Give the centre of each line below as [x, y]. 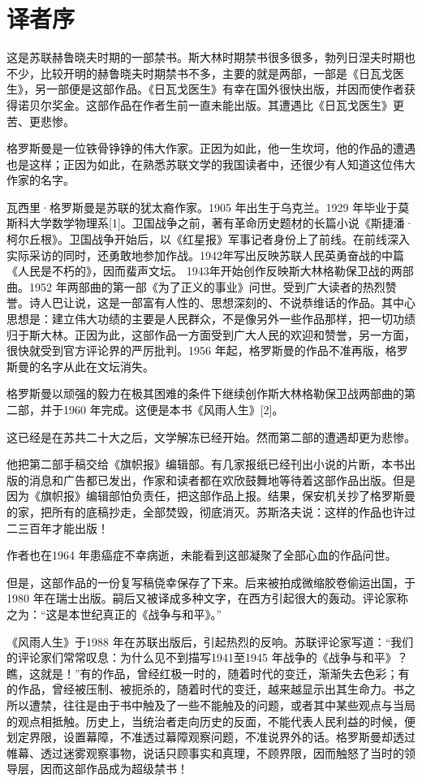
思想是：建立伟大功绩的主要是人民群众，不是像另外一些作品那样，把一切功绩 [211, 319]
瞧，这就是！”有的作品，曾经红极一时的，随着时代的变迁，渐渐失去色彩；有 [208, 673]
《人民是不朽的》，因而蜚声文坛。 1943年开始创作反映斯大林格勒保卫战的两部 [210, 271]
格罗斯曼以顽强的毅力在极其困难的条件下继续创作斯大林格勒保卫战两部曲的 [205, 393]
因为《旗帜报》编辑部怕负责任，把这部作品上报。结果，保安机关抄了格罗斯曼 [211, 496]
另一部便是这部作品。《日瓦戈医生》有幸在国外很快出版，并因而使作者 [219, 89]
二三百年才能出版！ [58, 527]
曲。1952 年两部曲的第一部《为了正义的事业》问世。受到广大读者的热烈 [196, 286]
